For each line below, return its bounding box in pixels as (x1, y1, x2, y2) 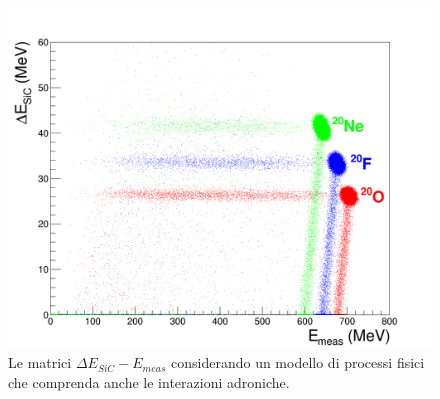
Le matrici (8, 352, 72, 373)
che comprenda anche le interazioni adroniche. (8, 371, 290, 392)
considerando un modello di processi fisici (171, 352, 425, 373)
